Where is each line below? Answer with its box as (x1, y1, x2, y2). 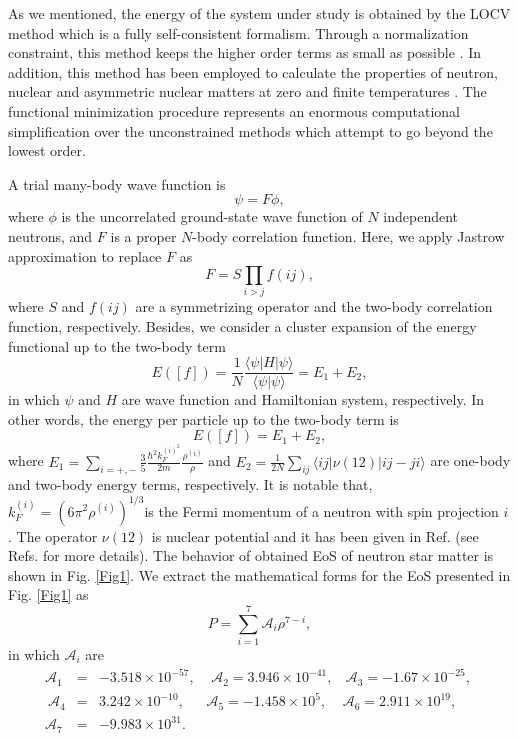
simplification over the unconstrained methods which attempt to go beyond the (8, 120, 493, 141)
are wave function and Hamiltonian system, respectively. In (121, 389, 485, 410)
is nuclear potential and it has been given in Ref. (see (151, 525, 479, 546)
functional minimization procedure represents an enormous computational (8, 100, 460, 121)
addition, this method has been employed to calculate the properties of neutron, (8, 61, 498, 82)
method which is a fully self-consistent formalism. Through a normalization (8, 22, 469, 43)
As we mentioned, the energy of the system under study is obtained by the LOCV (8, 3, 511, 23)
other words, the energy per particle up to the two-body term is (8, 408, 399, 429)
